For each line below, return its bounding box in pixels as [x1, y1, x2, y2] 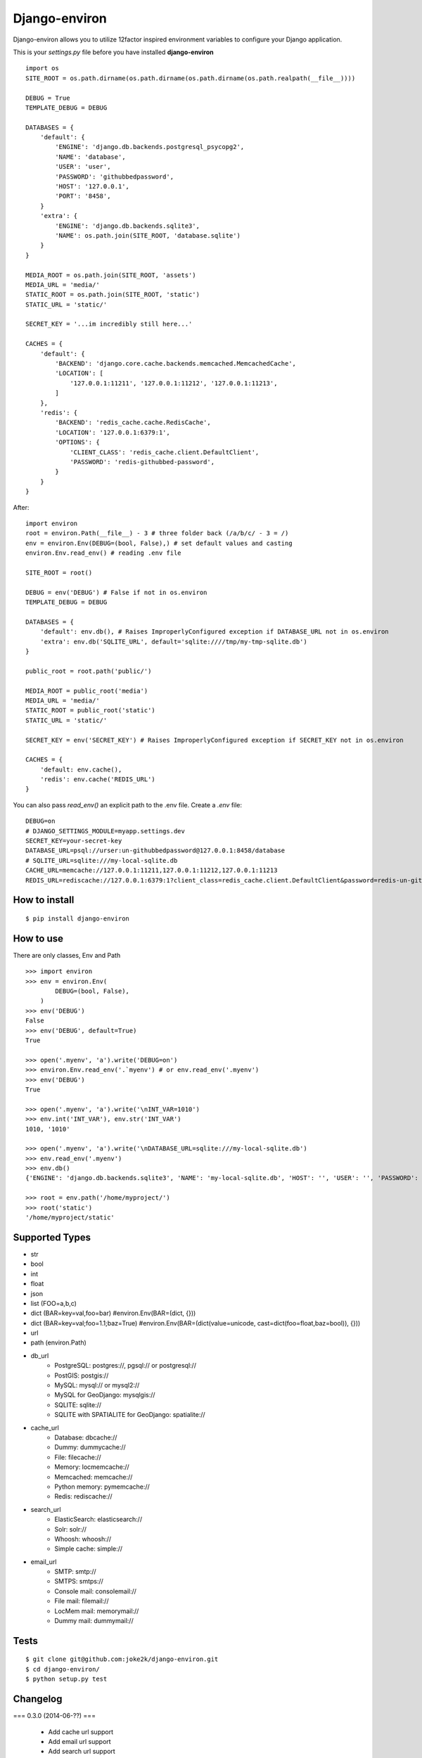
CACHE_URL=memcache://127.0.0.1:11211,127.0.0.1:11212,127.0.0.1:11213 [25, 866, 278, 875]
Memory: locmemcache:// [54, 1463, 129, 1471]
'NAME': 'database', [55, 153, 126, 161]
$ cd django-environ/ [25, 1665, 100, 1673]
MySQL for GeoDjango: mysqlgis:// [54, 1391, 155, 1399]
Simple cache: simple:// [54, 1544, 123, 1553]
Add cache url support [48, 1727, 114, 1736]
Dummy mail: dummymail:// [54, 1617, 134, 1625]
